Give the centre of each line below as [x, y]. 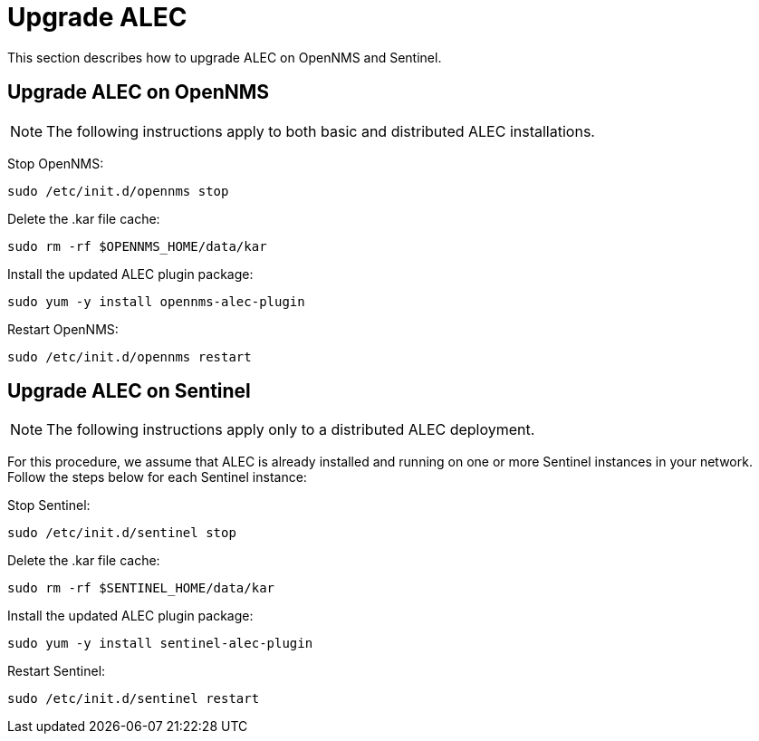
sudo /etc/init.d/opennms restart [130, 356]
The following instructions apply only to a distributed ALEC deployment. [291, 430]
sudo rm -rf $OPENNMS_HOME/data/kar [137, 246]
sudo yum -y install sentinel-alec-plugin [160, 644]
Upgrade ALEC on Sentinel [129, 391]
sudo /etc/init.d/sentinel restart [134, 699]
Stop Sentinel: [49, 505]
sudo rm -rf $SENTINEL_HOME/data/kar [141, 588]
